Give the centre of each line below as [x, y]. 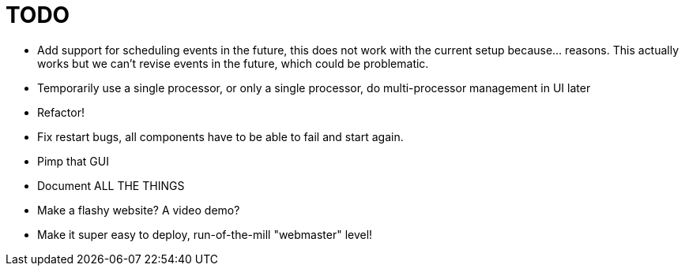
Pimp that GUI [73, 161]
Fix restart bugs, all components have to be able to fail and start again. [220, 136]
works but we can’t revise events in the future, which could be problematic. [233, 63]
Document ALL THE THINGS [111, 185]
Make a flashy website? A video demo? [139, 210]
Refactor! [61, 112]
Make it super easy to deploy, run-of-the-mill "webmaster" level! [205, 234]
